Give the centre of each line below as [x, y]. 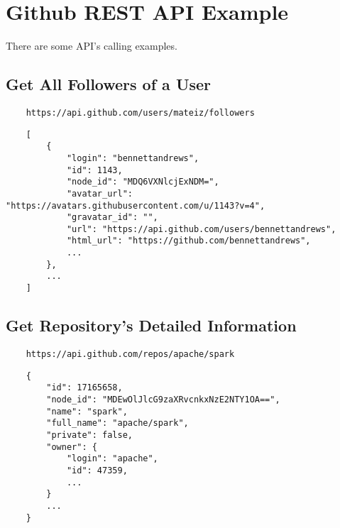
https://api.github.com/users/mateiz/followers [140, 112]
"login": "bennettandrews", [133, 158]
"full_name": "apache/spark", [117, 423]
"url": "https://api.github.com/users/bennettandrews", [201, 229]
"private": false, [89, 435]
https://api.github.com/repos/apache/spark [130, 354]
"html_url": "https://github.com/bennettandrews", [188, 241]
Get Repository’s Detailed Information [151, 325]
